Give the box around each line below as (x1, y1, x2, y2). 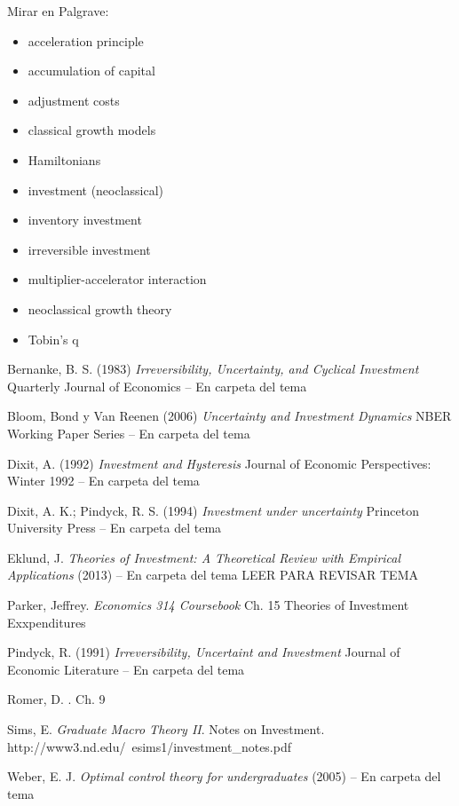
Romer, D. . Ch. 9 (7, 690, 106, 708)
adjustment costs (28, 91, 120, 109)
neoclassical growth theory (28, 299, 172, 318)
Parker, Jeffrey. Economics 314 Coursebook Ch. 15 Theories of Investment (7, 596, 409, 614)
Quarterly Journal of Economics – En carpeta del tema (7, 376, 307, 395)
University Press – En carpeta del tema (7, 518, 222, 537)
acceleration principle (28, 31, 144, 50)
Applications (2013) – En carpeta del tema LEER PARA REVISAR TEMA (7, 565, 418, 584)
